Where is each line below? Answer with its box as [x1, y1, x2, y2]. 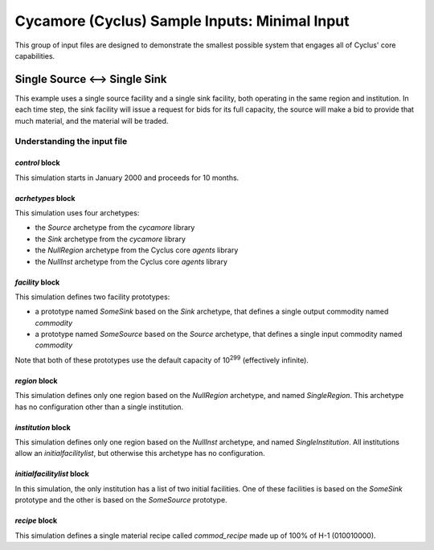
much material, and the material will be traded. [14, 116, 169, 125]
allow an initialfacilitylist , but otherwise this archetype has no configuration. [14, 449, 265, 458]
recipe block [14, 515, 58, 526]
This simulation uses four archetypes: [14, 207, 140, 217]
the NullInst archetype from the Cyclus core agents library [35, 257, 228, 266]
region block [14, 376, 58, 385]
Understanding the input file [14, 136, 128, 147]
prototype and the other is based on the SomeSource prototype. [14, 495, 228, 505]
